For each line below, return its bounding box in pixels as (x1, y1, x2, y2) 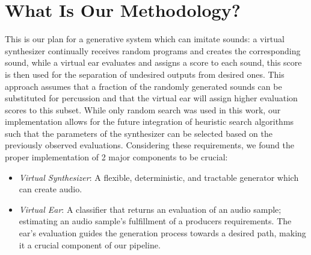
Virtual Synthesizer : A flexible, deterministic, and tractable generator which (19, 171, 299, 183)
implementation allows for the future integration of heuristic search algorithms (5, 115, 294, 128)
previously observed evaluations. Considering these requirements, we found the (5, 139, 294, 151)
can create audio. (19, 183, 82, 195)
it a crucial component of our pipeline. (19, 238, 161, 251)
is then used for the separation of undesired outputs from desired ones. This (5, 68, 285, 80)
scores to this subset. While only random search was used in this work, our (5, 103, 281, 116)
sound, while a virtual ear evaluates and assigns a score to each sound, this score (5, 56, 302, 69)
